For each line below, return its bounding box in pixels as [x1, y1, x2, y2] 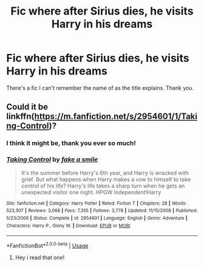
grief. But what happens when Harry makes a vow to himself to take [21, 175, 191, 183]
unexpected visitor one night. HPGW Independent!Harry [21, 188, 161, 195]
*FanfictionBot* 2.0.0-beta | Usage [6, 241, 89, 249]
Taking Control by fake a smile [6, 155, 98, 164]
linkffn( [6, 111, 35, 122]
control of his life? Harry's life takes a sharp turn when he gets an [21, 182, 185, 189]
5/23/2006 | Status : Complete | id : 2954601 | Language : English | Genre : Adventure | [6, 215, 188, 221]
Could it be [6, 102, 49, 112]
